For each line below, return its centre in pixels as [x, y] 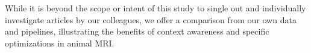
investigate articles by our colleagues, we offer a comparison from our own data [151, 19]
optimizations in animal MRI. [60, 43]
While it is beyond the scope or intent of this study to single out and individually [155, 8]
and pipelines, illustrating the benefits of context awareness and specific [137, 31]
